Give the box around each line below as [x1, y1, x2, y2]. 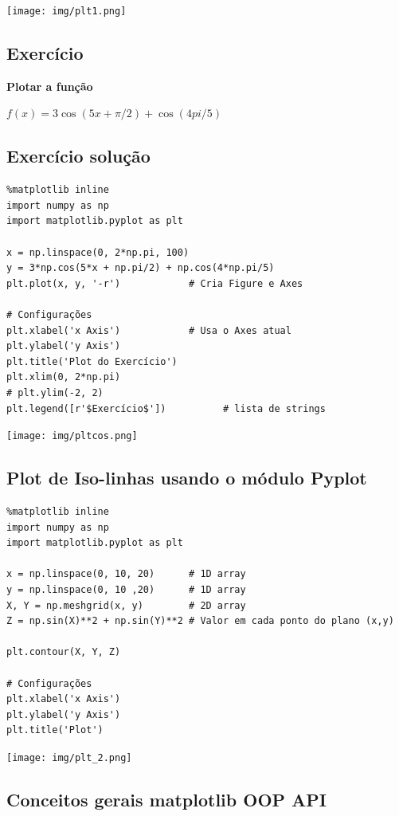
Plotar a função [6, 77, 93, 94]
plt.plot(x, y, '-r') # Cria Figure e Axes [6, 277, 303, 289]
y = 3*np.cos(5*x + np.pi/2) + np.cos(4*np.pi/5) [6, 262, 275, 274]
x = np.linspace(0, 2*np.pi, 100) [6, 246, 190, 258]
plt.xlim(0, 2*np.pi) [6, 371, 121, 383]
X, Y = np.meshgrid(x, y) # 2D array [6, 599, 246, 611]
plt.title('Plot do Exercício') [6, 355, 178, 367]
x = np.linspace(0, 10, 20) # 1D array [6, 568, 246, 580]
